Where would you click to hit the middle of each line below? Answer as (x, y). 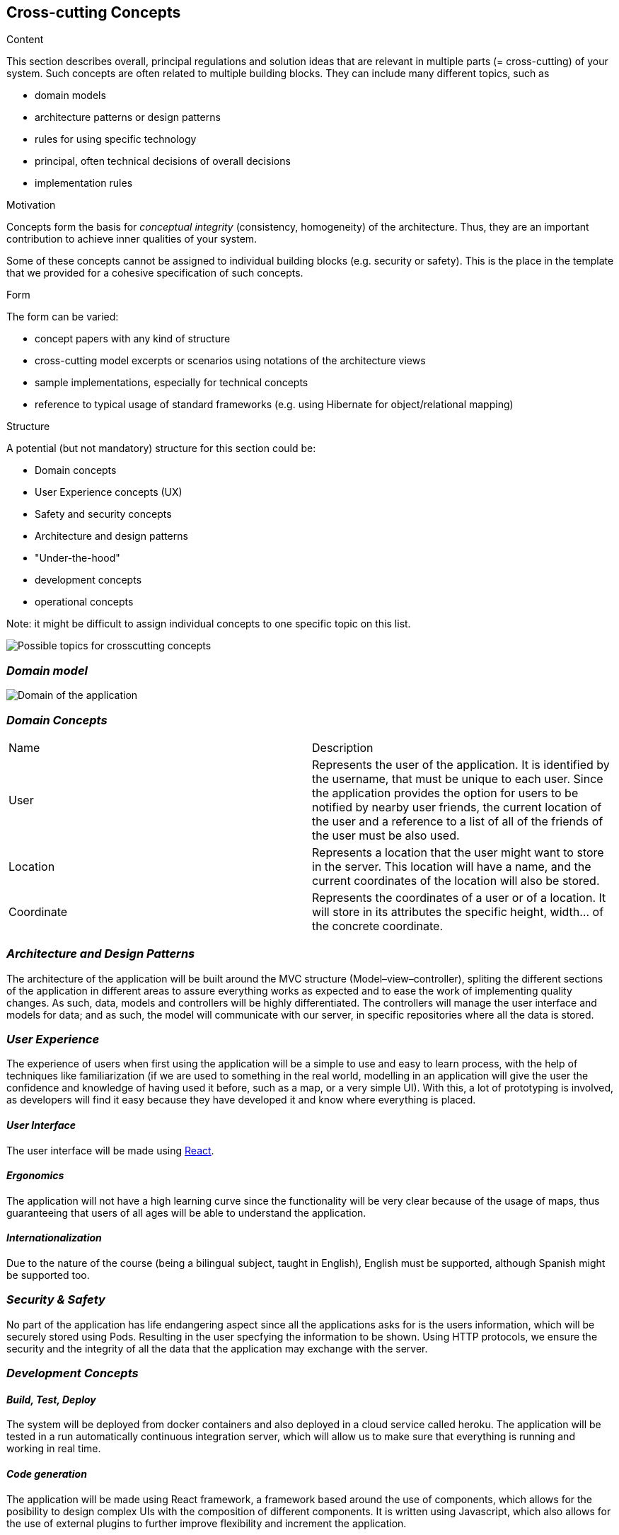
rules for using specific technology (116, 139)
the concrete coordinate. (378, 926)
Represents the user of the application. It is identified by (461, 764)
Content (25, 40)
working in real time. (54, 1449)
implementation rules (84, 183)
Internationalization (54, 1238)
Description (343, 747)
